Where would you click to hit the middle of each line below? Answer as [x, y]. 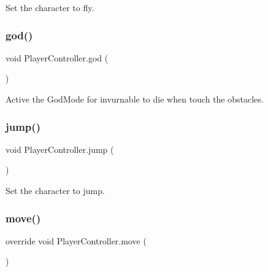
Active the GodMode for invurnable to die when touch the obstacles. [135, 99]
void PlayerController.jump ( [60, 149]
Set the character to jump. [55, 190]
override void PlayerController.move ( [76, 240]
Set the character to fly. [50, 7]
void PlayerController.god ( [57, 57]
